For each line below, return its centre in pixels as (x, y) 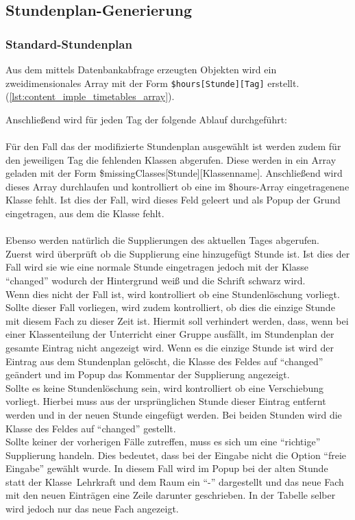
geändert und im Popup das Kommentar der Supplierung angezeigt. (148, 374)
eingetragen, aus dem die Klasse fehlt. (85, 213)
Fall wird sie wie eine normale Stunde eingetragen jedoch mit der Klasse (157, 267)
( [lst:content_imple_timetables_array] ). (90, 96)
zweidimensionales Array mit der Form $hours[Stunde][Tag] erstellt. (152, 83)
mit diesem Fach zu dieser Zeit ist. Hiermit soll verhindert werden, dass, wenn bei (177, 320)
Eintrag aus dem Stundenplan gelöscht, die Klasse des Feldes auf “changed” (164, 361)
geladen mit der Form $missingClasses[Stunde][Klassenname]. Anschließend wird (174, 173)
